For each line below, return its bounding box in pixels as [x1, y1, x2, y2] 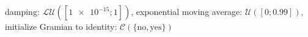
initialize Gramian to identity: [5, 20, 117, 32]
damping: [5, 5, 40, 17]
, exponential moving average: [131, 5, 243, 17]
